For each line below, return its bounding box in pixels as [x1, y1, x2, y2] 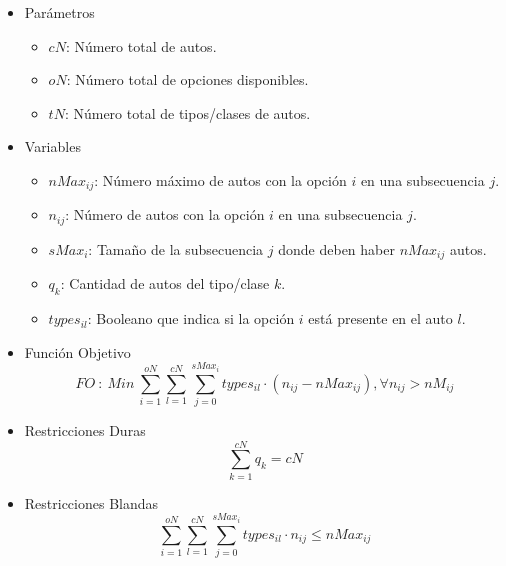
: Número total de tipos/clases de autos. [64, 102, 311, 123]
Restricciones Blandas [24, 492, 159, 513]
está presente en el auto [308, 308, 453, 329]
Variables [24, 136, 81, 157]
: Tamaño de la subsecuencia [88, 238, 264, 259]
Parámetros [24, 2, 95, 22]
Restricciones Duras [24, 420, 146, 441]
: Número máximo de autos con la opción [94, 169, 347, 190]
